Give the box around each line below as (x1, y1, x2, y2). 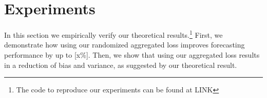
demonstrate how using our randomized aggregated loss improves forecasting (4, 39, 245, 50)
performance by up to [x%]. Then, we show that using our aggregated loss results (4, 49, 260, 60)
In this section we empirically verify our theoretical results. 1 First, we (4, 28, 223, 40)
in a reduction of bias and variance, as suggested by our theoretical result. (4, 59, 237, 70)
